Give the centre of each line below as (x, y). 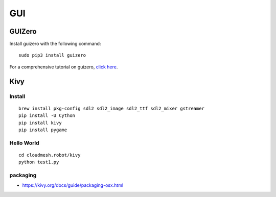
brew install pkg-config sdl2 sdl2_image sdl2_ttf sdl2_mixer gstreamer (111, 108)
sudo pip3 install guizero (52, 55)
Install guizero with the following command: (55, 44)
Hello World (24, 143)
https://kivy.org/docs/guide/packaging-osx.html (73, 185)
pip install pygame (43, 130)
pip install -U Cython (47, 116)
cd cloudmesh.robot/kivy (50, 155)
